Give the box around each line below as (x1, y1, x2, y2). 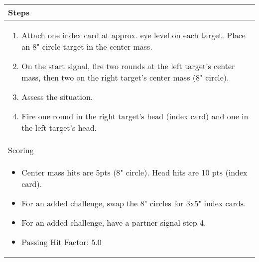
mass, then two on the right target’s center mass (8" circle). (21, 72, 229, 83)
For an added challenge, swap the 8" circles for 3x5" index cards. (21, 197, 246, 209)
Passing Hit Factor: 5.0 (21, 236, 102, 248)
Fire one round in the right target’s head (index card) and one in (21, 110, 249, 122)
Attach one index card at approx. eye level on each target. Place (21, 29, 246, 41)
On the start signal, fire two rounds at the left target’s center (21, 60, 235, 72)
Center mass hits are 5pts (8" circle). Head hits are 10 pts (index (21, 167, 248, 178)
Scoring (8, 144, 34, 156)
